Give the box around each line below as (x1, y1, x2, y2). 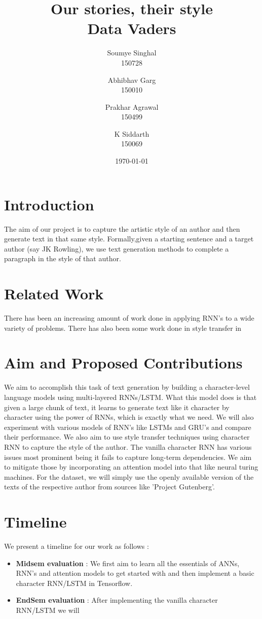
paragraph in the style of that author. (4, 253, 121, 264)
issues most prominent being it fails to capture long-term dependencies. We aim (4, 451, 252, 462)
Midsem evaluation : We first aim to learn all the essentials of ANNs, (16, 558, 240, 568)
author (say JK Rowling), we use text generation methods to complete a (4, 243, 229, 254)
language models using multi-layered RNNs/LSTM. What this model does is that (4, 392, 257, 402)
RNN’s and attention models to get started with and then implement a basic (16, 568, 254, 578)
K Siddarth (114, 128, 149, 139)
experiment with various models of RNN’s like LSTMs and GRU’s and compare (4, 421, 251, 432)
